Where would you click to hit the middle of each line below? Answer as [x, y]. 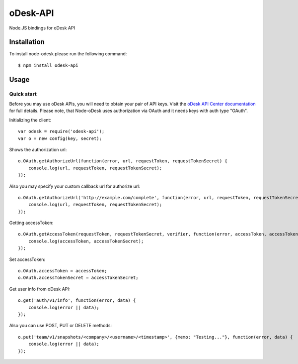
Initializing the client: [30, 120]
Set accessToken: [27, 259]
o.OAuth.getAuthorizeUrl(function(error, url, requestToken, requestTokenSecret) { [123, 161]
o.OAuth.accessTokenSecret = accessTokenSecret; [78, 278]
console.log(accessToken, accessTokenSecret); [86, 241]
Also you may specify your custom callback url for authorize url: [74, 186]
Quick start [23, 94]
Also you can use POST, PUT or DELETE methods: [60, 326]
